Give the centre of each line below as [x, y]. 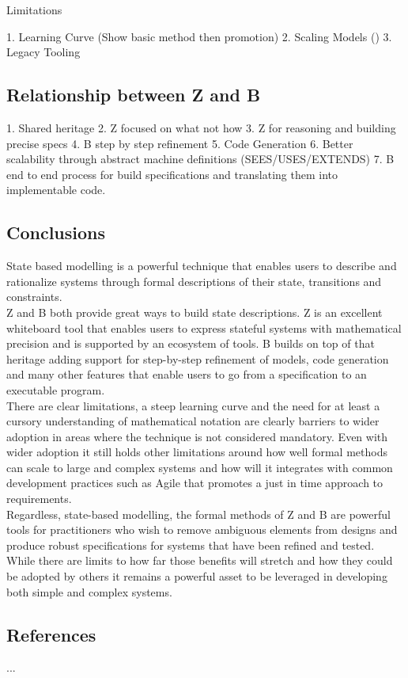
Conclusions [56, 232]
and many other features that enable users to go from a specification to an [187, 374]
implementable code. [56, 190]
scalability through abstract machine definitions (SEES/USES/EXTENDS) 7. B [200, 159]
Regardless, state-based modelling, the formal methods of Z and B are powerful [198, 514]
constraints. [34, 297]
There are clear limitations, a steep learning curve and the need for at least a [193, 405]
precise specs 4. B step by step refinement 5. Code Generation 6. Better [180, 143]
